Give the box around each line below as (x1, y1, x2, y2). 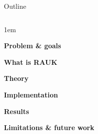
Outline (4, 1, 26, 11)
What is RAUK (4, 57, 58, 67)
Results (4, 106, 29, 116)
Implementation (4, 89, 58, 99)
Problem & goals (4, 40, 61, 51)
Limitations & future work (4, 122, 95, 133)
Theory (4, 73, 29, 83)
